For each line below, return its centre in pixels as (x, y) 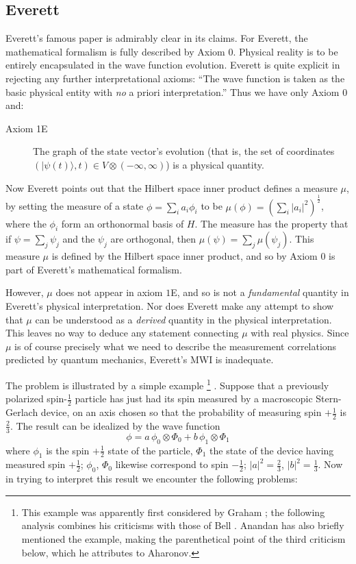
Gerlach (22, 412)
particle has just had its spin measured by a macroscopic (194, 399)
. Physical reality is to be (285, 51)
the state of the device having (272, 450)
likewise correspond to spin (172, 464)
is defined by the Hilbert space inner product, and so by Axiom (185, 256)
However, (25, 292)
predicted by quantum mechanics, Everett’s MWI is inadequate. (140, 359)
